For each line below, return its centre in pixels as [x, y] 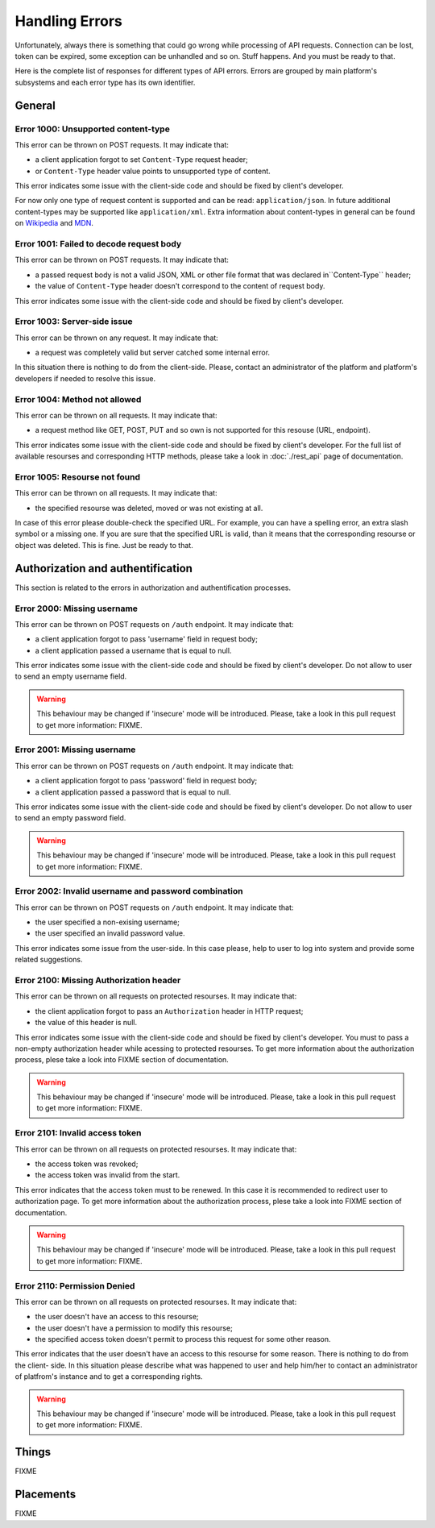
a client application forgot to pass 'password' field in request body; [146, 781]
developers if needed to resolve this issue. [85, 378]
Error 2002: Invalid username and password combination [129, 891]
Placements [46, 1495]
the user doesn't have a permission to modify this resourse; [134, 1328]
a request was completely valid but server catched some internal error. [152, 353]
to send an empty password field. [70, 818]
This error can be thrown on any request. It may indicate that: [117, 338]
